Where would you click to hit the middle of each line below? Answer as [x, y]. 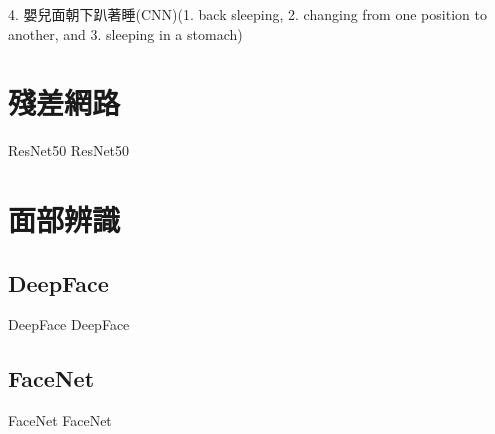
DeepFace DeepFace [69, 324]
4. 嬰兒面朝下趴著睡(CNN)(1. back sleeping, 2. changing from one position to [247, 14]
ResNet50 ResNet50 [69, 150]
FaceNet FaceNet [60, 420]
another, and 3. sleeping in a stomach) [125, 33]
